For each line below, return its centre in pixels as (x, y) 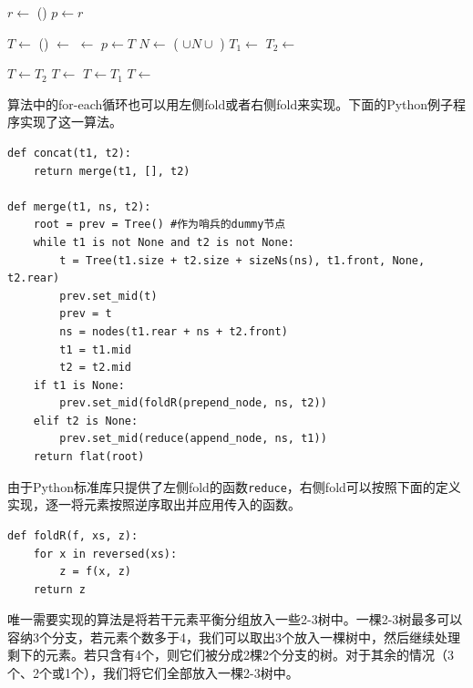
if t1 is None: (79, 385)
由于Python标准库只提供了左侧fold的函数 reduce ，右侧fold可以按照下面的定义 (234, 486)
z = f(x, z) (96, 572)
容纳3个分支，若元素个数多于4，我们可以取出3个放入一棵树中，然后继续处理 (234, 637)
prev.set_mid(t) (108, 296)
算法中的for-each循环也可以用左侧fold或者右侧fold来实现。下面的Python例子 (231, 103)
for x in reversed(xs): (105, 554)
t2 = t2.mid (96, 368)
